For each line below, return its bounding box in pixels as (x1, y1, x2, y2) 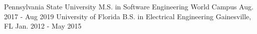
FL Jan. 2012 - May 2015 (4, 21, 82, 31)
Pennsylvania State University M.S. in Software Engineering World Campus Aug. (4, 1, 253, 11)
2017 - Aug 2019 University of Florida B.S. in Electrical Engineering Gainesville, (4, 11, 251, 21)
